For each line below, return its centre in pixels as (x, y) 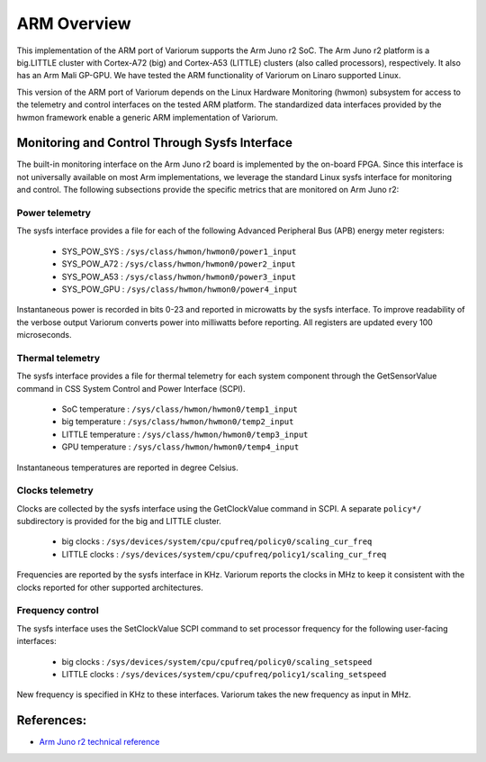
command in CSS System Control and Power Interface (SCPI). (131, 388)
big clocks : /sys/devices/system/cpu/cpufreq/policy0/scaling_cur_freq (217, 541)
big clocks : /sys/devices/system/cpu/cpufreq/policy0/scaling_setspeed (217, 661)
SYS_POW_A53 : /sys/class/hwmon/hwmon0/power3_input (179, 277)
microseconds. (44, 335)
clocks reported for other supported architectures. (110, 587)
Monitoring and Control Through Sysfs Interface (154, 143)
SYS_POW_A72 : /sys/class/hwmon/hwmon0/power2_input (179, 264)
